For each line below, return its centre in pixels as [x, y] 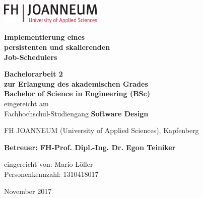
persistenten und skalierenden [57, 47]
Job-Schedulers [31, 57]
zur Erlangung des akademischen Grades [76, 83]
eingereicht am [26, 103]
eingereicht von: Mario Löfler [49, 164]
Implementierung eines [45, 37]
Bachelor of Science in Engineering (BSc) [77, 93]
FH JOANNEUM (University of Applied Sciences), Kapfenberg [101, 130]
